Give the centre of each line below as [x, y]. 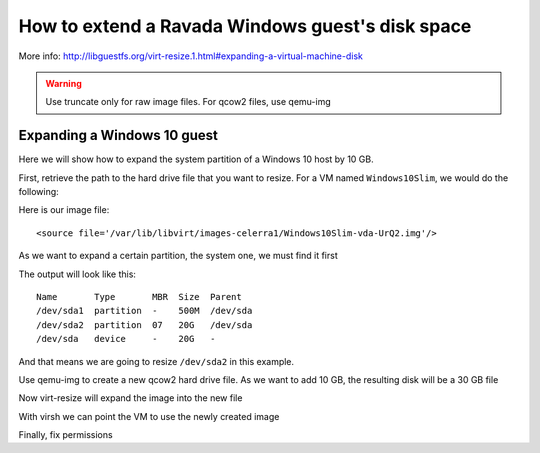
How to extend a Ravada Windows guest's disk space [245, 26]
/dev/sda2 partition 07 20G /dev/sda [144, 324]
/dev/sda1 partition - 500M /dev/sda [144, 311]
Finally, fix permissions [66, 435]
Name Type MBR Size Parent [139, 296]
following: [38, 192]
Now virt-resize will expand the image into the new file [130, 398]
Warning [63, 83]
